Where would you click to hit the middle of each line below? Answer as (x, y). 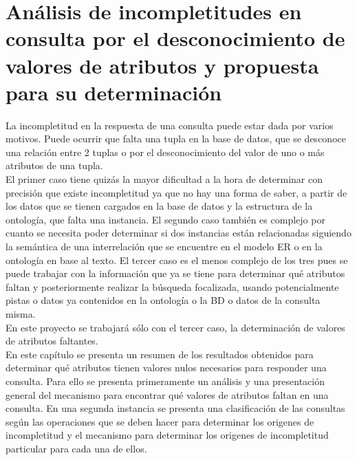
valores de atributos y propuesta (162, 65)
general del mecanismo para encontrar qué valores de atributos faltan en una (167, 394)
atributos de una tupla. (54, 165)
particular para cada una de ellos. (76, 448)
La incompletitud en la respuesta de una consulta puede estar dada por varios (170, 125)
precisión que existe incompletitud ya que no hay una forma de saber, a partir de (176, 192)
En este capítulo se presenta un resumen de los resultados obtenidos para (160, 354)
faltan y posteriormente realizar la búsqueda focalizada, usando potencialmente (172, 286)
